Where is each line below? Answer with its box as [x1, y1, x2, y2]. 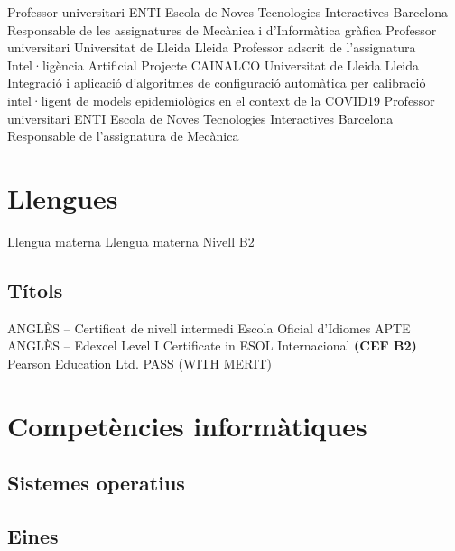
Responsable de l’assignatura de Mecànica [7, 126, 239, 145]
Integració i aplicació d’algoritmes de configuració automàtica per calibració [7, 73, 426, 92]
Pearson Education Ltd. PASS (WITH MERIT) [7, 353, 273, 372]
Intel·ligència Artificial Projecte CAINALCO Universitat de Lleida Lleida [7, 55, 420, 74]
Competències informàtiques [7, 406, 367, 444]
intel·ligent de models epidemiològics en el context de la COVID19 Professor [7, 90, 435, 109]
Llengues [7, 179, 118, 216]
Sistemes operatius [7, 469, 185, 497]
